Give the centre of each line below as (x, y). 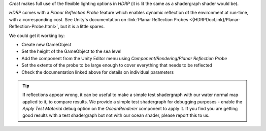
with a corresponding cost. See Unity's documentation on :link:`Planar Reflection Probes (99, 19)
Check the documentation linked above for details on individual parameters (98, 72)
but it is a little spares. (83, 27)
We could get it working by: (37, 35)
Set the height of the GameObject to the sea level (71, 51)
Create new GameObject (46, 44)
